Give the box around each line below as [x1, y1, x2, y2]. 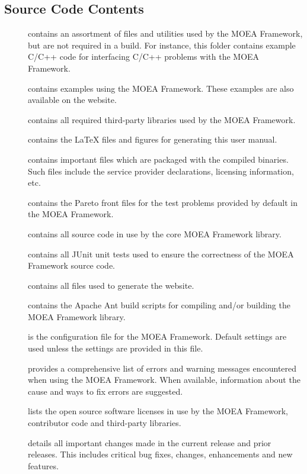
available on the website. [28, 93, 117, 106]
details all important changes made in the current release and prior [28, 436, 271, 449]
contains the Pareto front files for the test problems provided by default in [28, 196, 298, 208]
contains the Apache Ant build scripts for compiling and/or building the [28, 299, 290, 311]
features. [28, 459, 59, 472]
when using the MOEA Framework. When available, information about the [28, 373, 300, 386]
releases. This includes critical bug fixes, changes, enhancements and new [28, 448, 293, 460]
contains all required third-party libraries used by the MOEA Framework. [28, 113, 296, 125]
